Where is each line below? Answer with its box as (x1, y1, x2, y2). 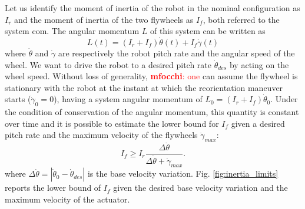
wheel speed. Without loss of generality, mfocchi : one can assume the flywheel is (5, 70, 298, 82)
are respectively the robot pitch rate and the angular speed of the (58, 47, 295, 59)
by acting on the (229, 58, 289, 70)
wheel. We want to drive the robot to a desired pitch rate (5, 58, 211, 70)
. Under (270, 93, 298, 105)
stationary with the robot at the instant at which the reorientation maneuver (5, 81, 283, 93)
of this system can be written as (150, 25, 266, 37)
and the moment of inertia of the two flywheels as (14, 13, 194, 25)
